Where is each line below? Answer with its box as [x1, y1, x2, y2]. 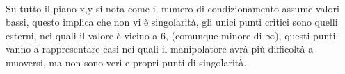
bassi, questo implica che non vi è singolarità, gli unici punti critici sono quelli [6, 15, 338, 29]
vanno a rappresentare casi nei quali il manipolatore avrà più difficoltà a [6, 41, 314, 56]
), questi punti [275, 28, 336, 42]
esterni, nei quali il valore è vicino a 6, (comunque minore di [6, 28, 262, 42]
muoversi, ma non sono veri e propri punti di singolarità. [6, 55, 247, 69]
